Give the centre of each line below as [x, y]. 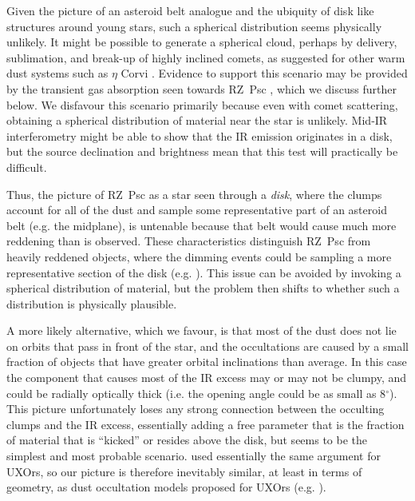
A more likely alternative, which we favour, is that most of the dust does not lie [202, 330]
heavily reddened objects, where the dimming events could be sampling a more [199, 256]
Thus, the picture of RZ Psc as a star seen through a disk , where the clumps [194, 194]
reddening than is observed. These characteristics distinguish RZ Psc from [189, 241]
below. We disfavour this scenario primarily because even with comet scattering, [202, 104]
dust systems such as [57, 73]
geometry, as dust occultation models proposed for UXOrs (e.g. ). [166, 487]
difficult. [27, 167]
